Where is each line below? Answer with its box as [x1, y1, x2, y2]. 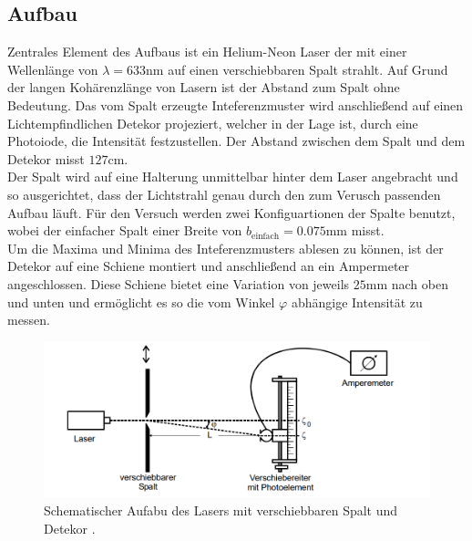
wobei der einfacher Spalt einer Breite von [7, 221, 242, 240]
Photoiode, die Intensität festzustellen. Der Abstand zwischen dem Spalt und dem [7, 131, 466, 151]
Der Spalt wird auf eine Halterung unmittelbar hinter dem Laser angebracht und [7, 167, 458, 186]
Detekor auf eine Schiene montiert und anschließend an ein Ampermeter [7, 256, 410, 276]
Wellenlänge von [7, 59, 98, 78]
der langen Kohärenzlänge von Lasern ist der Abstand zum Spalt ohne [7, 78, 400, 97]
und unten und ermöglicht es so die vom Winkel [7, 292, 275, 311]
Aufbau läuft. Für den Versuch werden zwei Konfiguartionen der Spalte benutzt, [7, 203, 456, 222]
